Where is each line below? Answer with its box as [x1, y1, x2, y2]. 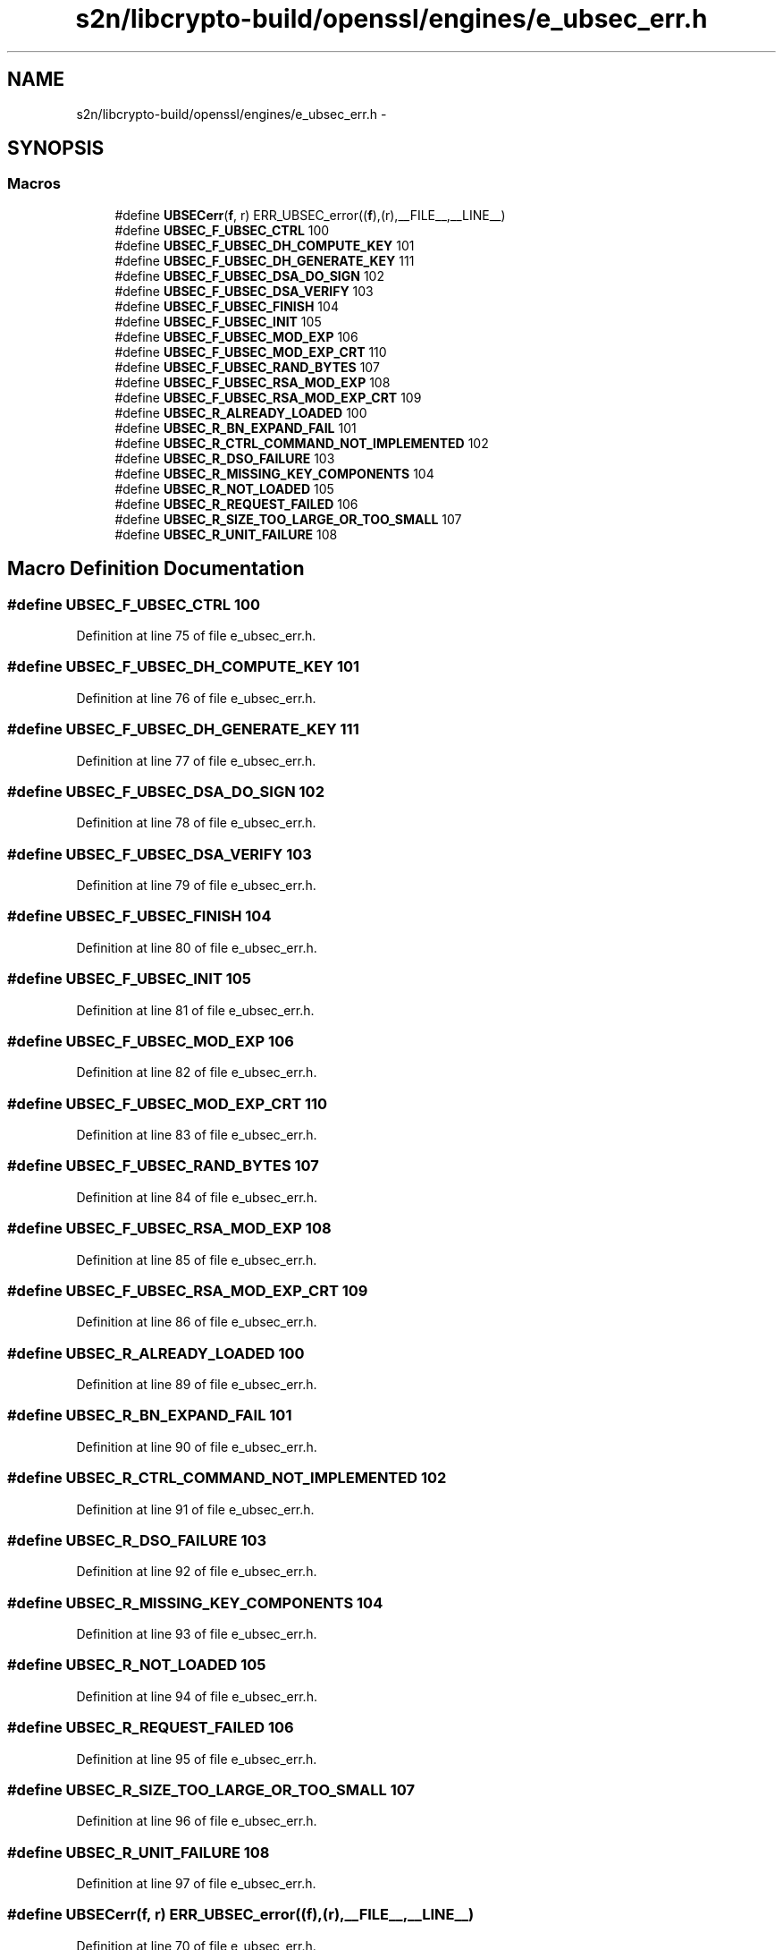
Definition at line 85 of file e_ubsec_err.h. [76, 1251, 317, 1267]
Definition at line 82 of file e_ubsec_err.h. [76, 1064, 317, 1081]
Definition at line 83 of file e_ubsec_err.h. [76, 1127, 317, 1143]
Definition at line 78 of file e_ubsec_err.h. [76, 815, 316, 831]
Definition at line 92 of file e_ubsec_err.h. [76, 1564, 317, 1580]
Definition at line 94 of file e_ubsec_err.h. [76, 1688, 317, 1704]
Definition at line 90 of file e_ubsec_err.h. [76, 1438, 317, 1454]
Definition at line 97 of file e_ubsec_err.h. [76, 1876, 316, 1892]
